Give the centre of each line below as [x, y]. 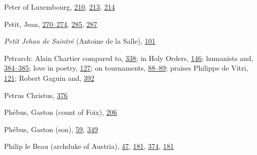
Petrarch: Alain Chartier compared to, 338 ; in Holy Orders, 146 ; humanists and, [129, 58]
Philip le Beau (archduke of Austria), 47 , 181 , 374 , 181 [89, 146]
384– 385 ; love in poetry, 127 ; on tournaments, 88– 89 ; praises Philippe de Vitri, [126, 68]
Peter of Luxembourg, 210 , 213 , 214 [60, 7]
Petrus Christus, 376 [36, 95]
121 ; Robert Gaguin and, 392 [49, 77]
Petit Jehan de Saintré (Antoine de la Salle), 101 [80, 41]
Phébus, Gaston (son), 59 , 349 [51, 129]
